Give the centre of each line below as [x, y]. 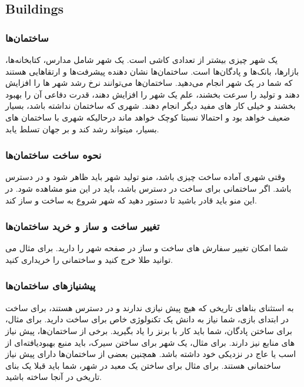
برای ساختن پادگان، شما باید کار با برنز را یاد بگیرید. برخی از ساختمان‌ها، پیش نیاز [149, 330]
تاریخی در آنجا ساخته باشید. [54, 377]
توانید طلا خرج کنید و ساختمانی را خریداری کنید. [89, 259]
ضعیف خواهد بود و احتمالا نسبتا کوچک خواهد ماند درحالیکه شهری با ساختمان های [148, 117]
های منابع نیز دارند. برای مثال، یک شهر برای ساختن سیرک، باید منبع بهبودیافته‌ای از [150, 342]
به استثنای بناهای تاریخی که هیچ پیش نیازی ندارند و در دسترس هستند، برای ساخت [150, 307]
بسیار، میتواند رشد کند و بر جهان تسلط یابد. [82, 129]
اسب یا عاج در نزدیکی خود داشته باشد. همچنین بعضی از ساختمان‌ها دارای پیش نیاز [151, 354]
